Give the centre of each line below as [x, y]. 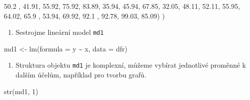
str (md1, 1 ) [21, 91]
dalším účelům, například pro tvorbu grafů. [81, 75]
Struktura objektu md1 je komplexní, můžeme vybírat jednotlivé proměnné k [131, 65]
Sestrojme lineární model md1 [60, 32]
